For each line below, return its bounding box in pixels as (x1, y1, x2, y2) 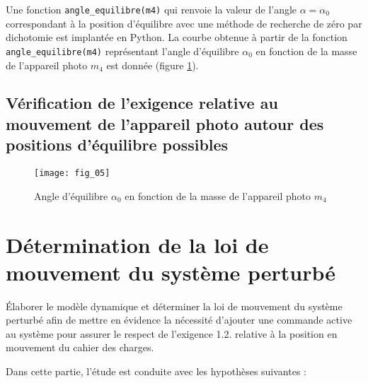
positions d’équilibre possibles (6, 134, 229, 155)
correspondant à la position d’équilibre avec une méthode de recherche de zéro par (6, 16, 362, 30)
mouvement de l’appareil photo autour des (6, 112, 324, 134)
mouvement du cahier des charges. (6, 340, 154, 355)
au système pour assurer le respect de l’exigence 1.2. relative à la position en (6, 326, 338, 341)
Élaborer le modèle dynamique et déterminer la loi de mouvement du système (6, 298, 343, 313)
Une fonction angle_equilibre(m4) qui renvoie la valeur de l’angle (6, 2, 297, 16)
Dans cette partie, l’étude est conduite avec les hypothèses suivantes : (6, 364, 306, 379)
